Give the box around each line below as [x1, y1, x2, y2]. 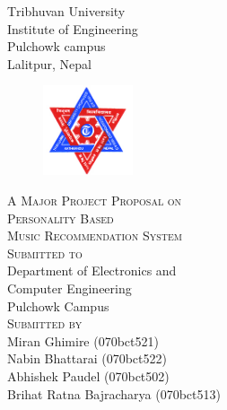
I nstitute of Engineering [7, 19, 138, 38]
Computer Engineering [7, 278, 132, 297]
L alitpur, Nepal [7, 54, 92, 73]
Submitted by [7, 314, 83, 333]
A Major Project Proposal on [7, 190, 182, 209]
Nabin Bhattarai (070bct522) [7, 349, 167, 368]
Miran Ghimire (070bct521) [7, 331, 159, 350]
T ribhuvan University [7, 2, 126, 20]
